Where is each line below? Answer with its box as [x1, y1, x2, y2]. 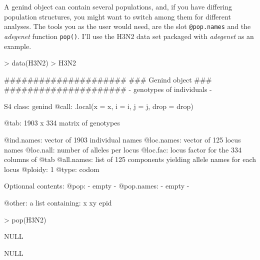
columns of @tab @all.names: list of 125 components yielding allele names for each [4, 154, 256, 164]
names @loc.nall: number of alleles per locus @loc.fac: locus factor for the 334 [4, 144, 241, 154]
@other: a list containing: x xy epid [4, 197, 112, 208]
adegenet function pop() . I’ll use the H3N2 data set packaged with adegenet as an [4, 30, 254, 41]
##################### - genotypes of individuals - [4, 84, 212, 94]
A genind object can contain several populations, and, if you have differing [4, 1, 232, 11]
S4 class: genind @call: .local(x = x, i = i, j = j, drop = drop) [4, 100, 193, 111]
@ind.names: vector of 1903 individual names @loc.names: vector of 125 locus [4, 134, 241, 145]
